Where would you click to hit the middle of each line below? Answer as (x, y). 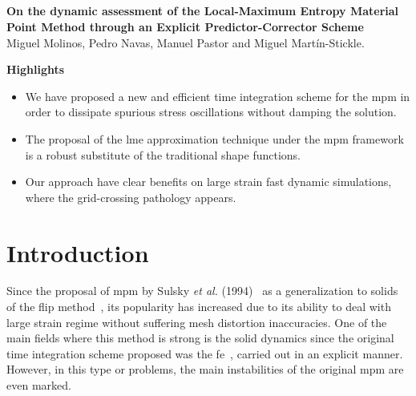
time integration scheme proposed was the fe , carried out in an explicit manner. (205, 353)
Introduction (78, 252)
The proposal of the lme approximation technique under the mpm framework (214, 138)
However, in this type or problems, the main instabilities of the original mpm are (205, 369)
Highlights (36, 69)
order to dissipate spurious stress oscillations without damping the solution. (211, 112)
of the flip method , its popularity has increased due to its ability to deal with (199, 307)
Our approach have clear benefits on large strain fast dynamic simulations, (208, 182)
